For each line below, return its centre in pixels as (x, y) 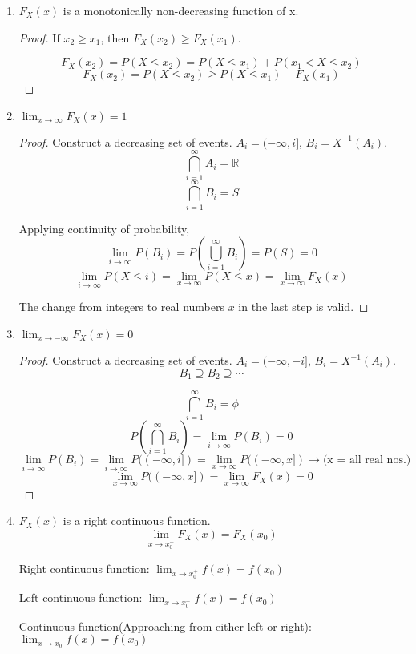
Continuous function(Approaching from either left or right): (165, 626)
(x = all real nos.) (367, 460)
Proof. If (39, 37)
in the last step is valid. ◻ (303, 307)
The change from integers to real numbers (121, 307)
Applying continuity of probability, (104, 228)
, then (115, 37)
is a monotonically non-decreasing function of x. (181, 10)
